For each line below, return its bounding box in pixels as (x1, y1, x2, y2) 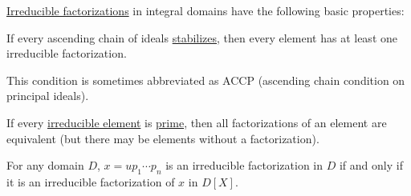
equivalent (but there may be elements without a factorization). (6, 130, 319, 146)
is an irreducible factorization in (165, 157, 324, 174)
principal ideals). (6, 87, 89, 104)
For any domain (6, 157, 84, 174)
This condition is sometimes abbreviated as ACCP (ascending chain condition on (6, 71, 405, 88)
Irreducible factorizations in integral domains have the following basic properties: (6, 2, 405, 18)
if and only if (339, 157, 403, 174)
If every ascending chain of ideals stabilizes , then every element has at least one (6, 29, 397, 46)
